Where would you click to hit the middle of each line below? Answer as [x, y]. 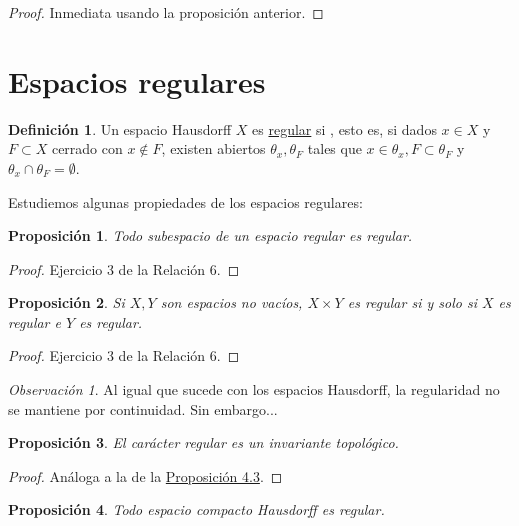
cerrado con [87, 148]
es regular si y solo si [412, 302]
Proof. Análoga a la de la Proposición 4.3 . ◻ [145, 475]
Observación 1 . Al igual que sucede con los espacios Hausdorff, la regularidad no [254, 389]
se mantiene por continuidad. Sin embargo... [143, 408]
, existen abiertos [213, 148]
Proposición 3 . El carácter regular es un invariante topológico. [203, 442]
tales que [334, 148]
